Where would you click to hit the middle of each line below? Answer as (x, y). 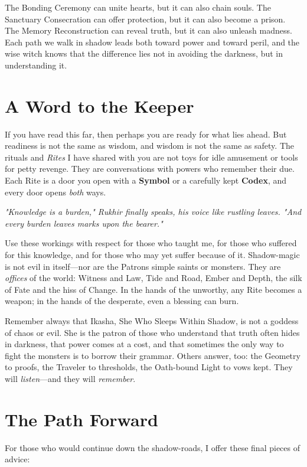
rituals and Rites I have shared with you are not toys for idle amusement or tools (151, 157)
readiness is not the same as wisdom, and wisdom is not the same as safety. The (150, 146)
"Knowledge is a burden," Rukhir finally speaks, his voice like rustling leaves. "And (153, 212)
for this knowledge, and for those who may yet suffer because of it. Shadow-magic (152, 255)
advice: (17, 459)
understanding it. (36, 65)
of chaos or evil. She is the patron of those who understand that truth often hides (152, 332)
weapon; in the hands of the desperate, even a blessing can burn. (122, 301)
